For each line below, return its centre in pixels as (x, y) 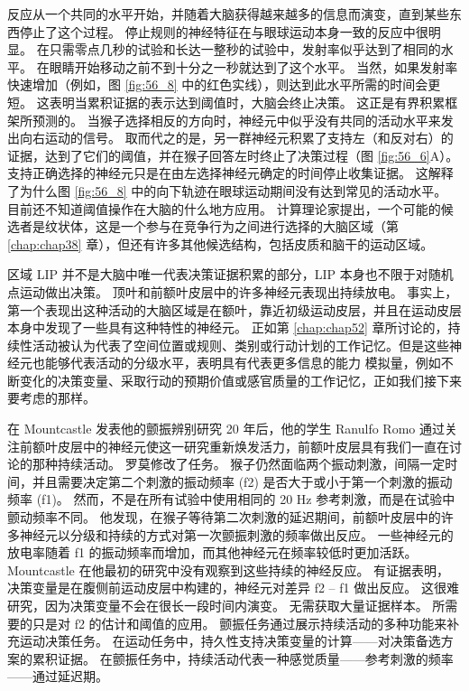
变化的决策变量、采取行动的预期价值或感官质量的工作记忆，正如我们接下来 (240, 380)
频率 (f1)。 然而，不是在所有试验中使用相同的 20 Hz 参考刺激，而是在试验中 (231, 499)
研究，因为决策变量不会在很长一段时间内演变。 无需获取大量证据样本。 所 (226, 605)
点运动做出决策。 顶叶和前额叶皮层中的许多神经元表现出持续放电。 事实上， (233, 291)
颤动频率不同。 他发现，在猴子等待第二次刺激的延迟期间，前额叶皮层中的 (224, 517)
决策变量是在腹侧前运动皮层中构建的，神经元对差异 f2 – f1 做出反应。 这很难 (233, 588)
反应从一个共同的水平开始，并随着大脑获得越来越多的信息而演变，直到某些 (228, 14)
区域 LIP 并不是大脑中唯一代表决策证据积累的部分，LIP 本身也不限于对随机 (230, 274)
